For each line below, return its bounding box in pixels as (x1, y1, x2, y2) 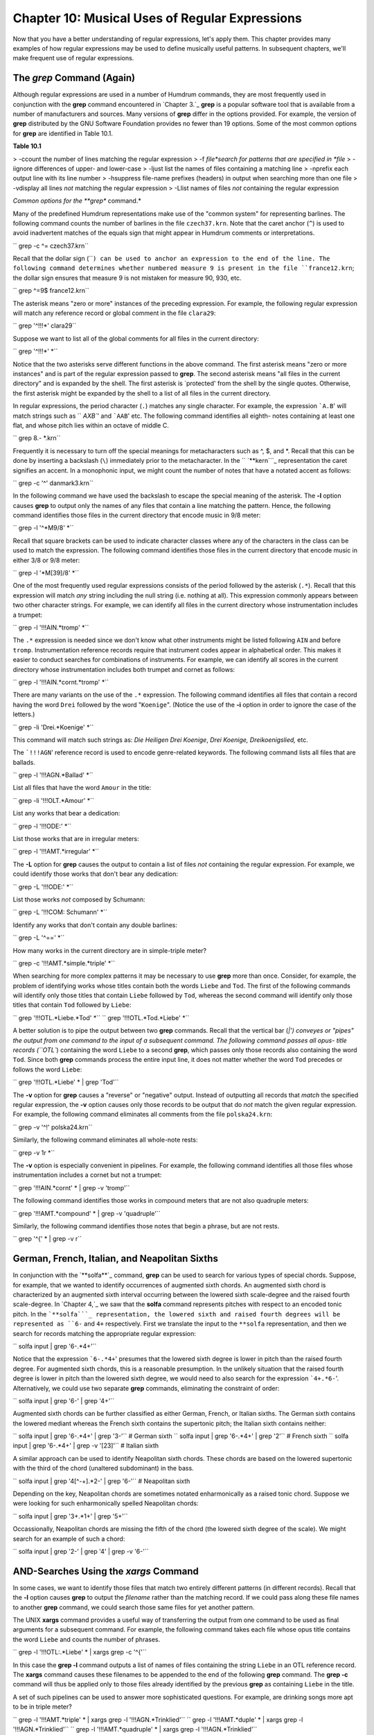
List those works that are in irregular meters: (12, 835, 140, 843)
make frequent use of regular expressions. (12, 54, 134, 62)
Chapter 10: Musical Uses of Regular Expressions (12, 10, 303, 26)
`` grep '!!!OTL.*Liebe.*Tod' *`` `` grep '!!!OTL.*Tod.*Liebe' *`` (12, 1013, 190, 1022)
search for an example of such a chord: (12, 1534, 125, 1543)
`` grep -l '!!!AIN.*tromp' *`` (12, 623, 89, 632)
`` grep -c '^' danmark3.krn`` (12, 479, 93, 487)
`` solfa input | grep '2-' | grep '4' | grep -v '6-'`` (12, 1547, 149, 1555)
